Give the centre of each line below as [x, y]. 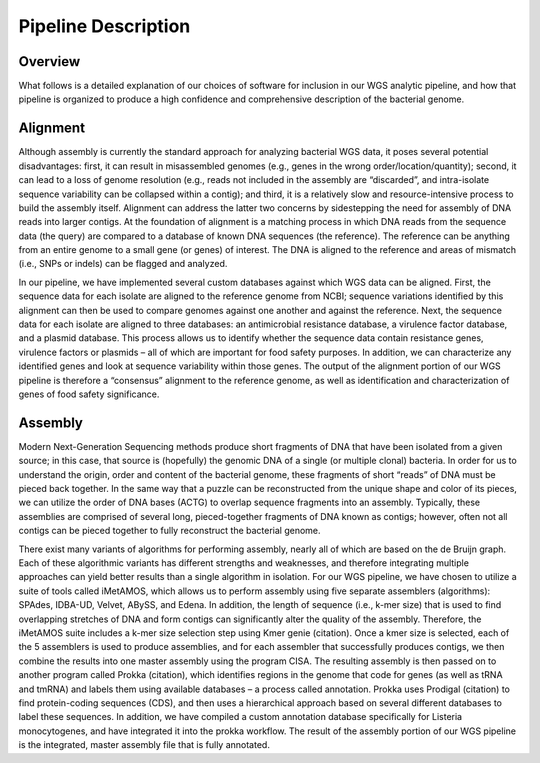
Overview [49, 61]
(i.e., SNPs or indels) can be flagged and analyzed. [123, 264]
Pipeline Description [104, 26]
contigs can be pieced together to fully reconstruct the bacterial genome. [169, 531]
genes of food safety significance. [89, 394]
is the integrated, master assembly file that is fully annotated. [144, 745]
